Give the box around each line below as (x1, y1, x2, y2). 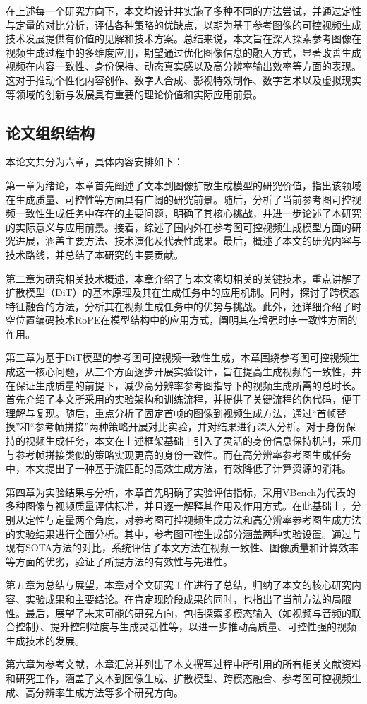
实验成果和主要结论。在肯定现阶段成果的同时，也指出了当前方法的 (25, 591, 332, 606)
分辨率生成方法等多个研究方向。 (35, 684, 183, 699)
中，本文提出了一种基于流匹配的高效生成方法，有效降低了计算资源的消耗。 (6, 461, 351, 476)
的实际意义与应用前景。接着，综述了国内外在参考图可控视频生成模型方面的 (6, 219, 351, 234)
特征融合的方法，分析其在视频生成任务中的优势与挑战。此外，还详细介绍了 (6, 298, 351, 313)
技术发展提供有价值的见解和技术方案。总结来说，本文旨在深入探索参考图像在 (6, 31, 361, 46)
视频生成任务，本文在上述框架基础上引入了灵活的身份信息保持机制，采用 (25, 433, 361, 448)
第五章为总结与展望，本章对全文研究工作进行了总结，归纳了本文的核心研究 (6, 577, 351, 592)
